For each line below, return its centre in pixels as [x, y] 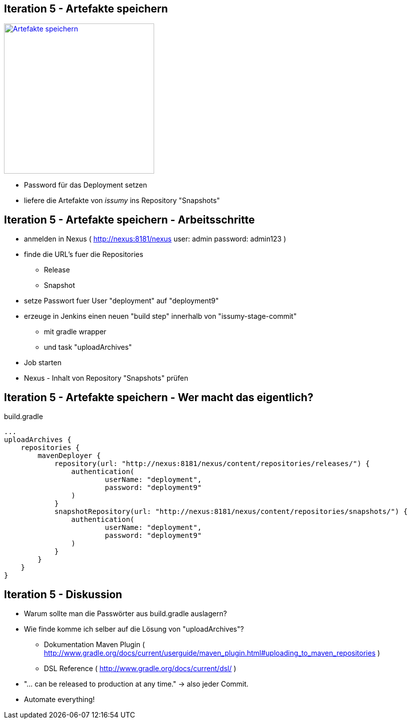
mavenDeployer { [69, 456]
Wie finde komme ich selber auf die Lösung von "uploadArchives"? [134, 629]
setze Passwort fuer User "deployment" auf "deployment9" [121, 301]
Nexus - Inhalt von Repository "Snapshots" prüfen [106, 378]
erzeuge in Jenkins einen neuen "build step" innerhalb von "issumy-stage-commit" [160, 316]
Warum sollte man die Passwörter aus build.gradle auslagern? [125, 613]
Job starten [43, 363]
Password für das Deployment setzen [86, 185]
